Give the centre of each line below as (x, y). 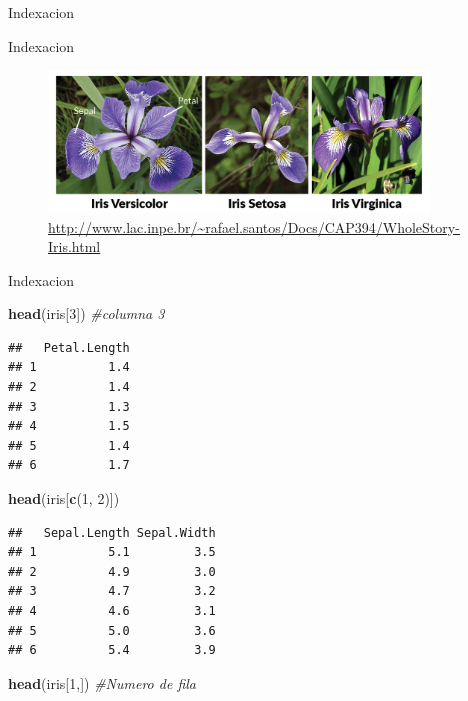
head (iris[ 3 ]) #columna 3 (86, 313)
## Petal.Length (69, 347)
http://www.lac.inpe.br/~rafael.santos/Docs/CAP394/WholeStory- (254, 226)
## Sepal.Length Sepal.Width (112, 532)
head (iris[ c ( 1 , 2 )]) (64, 498)
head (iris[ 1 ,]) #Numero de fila (102, 682)
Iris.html (74, 246)
